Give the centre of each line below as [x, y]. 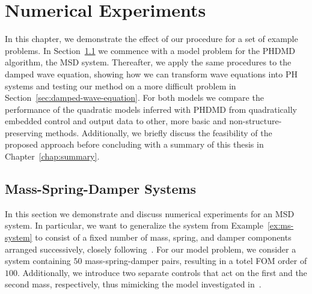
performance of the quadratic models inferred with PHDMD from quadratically [151, 109]
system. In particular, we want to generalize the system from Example [134, 225]
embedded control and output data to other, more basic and [116, 121]
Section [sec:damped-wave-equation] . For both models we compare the [134, 97]
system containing [38, 261]
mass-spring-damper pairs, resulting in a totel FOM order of [196, 261]
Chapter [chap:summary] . [52, 156]
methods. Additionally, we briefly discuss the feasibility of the [159, 132]
